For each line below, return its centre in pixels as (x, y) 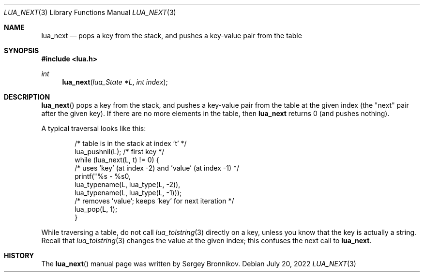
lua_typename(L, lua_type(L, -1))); (128, 193)
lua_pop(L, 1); (96, 209)
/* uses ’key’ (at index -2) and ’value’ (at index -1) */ (157, 168)
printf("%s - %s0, (103, 176)
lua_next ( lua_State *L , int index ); (115, 82)
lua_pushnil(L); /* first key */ (120, 152)
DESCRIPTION (27, 97)
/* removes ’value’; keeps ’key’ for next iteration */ (154, 201)
